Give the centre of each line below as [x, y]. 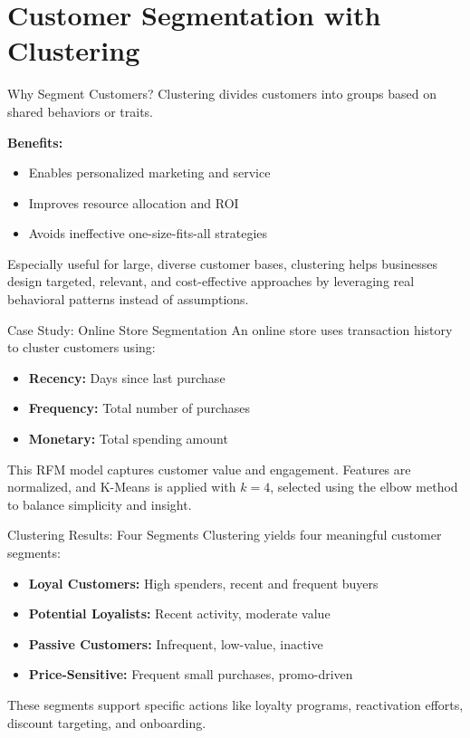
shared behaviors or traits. [81, 111]
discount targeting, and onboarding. [107, 722]
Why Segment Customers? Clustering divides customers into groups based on [222, 94]
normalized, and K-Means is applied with [122, 487]
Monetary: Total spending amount [128, 439]
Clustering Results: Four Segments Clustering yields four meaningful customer [225, 535]
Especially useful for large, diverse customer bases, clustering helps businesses [222, 263]
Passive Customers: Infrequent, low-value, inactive [176, 643]
